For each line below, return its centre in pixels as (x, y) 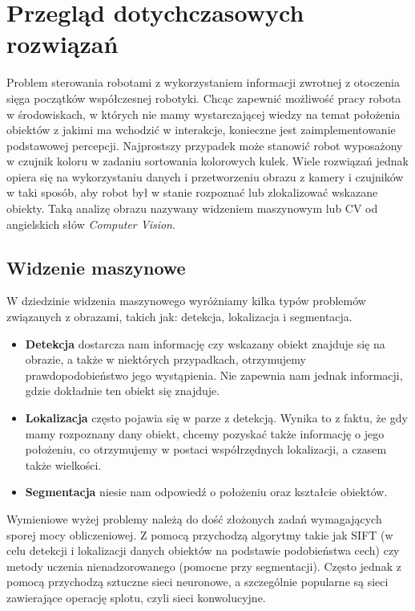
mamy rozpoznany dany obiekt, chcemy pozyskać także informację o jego (205, 433)
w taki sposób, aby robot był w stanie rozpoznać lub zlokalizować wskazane (192, 192)
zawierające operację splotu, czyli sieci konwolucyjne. (136, 597)
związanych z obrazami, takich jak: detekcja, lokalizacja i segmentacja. (179, 317)
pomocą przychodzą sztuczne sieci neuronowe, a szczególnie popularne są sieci (197, 582)
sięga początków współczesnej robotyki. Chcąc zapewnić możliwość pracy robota (204, 98)
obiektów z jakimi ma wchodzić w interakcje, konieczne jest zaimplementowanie (201, 130)
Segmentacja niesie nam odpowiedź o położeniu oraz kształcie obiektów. (206, 492)
